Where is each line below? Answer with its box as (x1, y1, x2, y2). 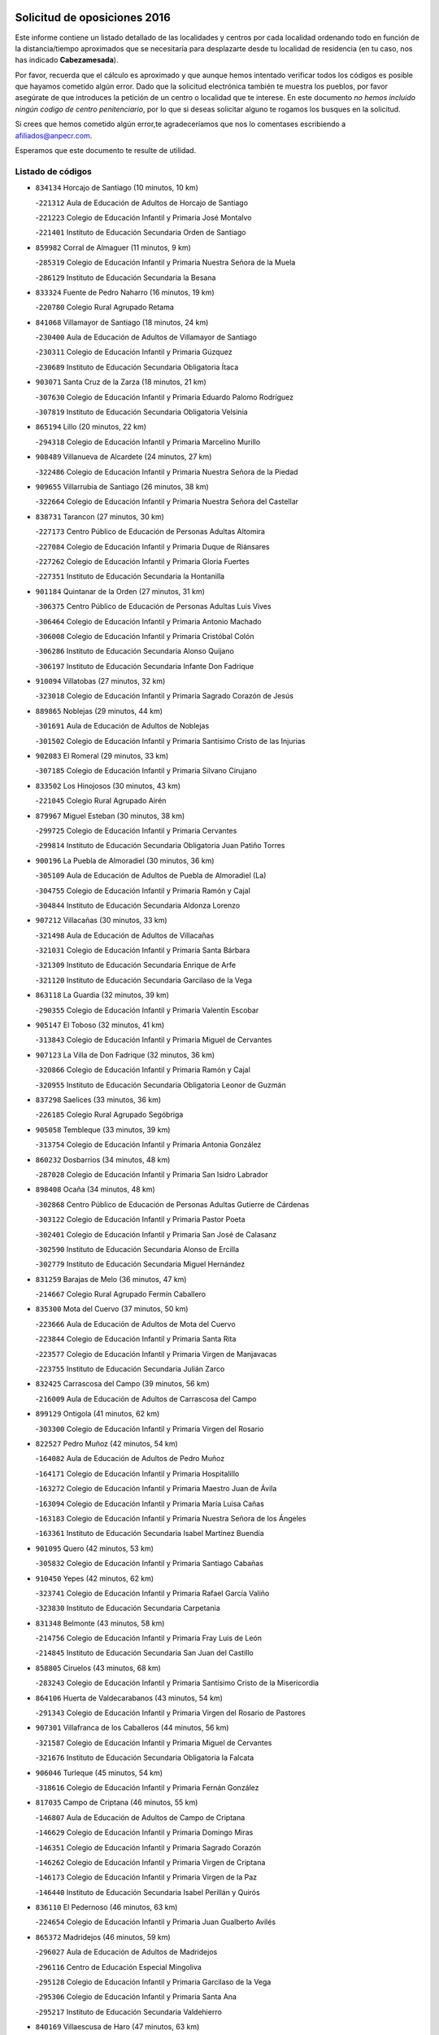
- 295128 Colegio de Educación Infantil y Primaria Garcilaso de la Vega (35, 1977, 272, 1987)
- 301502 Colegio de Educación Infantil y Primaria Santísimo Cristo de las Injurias (35, 736, 306, 746)
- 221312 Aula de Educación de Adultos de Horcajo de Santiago (35, 198, 248, 208)
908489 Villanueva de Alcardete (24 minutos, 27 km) (35, 452, 212, 462)
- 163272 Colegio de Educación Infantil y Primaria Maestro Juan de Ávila (35, 1484, 277, 1494)
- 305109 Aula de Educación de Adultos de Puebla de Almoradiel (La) (35, 871, 267, 881)
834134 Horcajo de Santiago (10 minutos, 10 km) (35, 183, 199, 193)
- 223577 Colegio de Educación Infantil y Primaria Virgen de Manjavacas (35, 1349, 277, 1359)
